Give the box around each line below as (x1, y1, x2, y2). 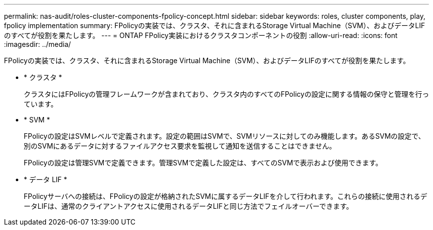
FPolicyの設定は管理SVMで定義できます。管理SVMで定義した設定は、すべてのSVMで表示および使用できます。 (24, 158, 383, 167)
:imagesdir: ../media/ (4, 40, 71, 48)
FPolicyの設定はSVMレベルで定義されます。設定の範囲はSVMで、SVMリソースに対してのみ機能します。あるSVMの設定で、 (24, 132, 426, 140)
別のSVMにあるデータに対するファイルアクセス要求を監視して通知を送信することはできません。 (24, 142, 336, 150)
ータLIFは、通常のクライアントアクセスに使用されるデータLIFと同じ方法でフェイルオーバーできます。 (24, 202, 353, 210)
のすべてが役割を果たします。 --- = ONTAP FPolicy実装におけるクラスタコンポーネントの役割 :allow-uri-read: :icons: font (4, 31, 398, 39)
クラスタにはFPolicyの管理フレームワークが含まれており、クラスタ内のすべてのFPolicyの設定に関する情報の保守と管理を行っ (24, 90, 429, 98)
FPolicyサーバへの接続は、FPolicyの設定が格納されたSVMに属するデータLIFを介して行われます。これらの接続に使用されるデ (24, 192, 428, 200)
